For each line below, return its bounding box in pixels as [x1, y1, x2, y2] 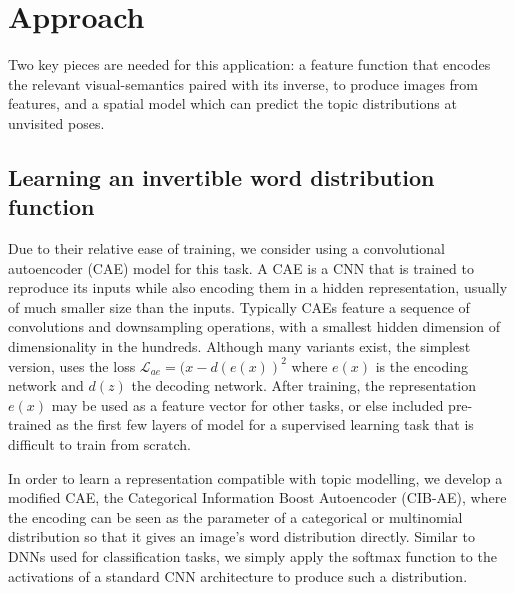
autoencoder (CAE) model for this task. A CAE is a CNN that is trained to [8, 257, 474, 278]
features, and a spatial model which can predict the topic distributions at [8, 93, 457, 114]
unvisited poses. [8, 112, 105, 133]
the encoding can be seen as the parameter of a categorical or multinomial [8, 506, 463, 527]
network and [8, 375, 84, 396]
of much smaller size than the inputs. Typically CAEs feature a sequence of [8, 296, 470, 317]
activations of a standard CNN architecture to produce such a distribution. [8, 565, 468, 586]
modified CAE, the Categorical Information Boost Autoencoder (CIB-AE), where [8, 487, 507, 508]
